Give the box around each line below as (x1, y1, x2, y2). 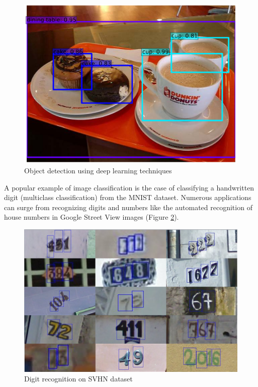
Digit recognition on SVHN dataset (24, 373, 133, 384)
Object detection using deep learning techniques (24, 165, 172, 175)
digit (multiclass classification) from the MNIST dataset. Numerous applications (4, 192, 251, 203)
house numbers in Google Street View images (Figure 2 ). (4, 212, 179, 222)
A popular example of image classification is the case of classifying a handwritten (4, 182, 254, 192)
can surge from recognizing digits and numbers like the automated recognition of (4, 202, 252, 212)
